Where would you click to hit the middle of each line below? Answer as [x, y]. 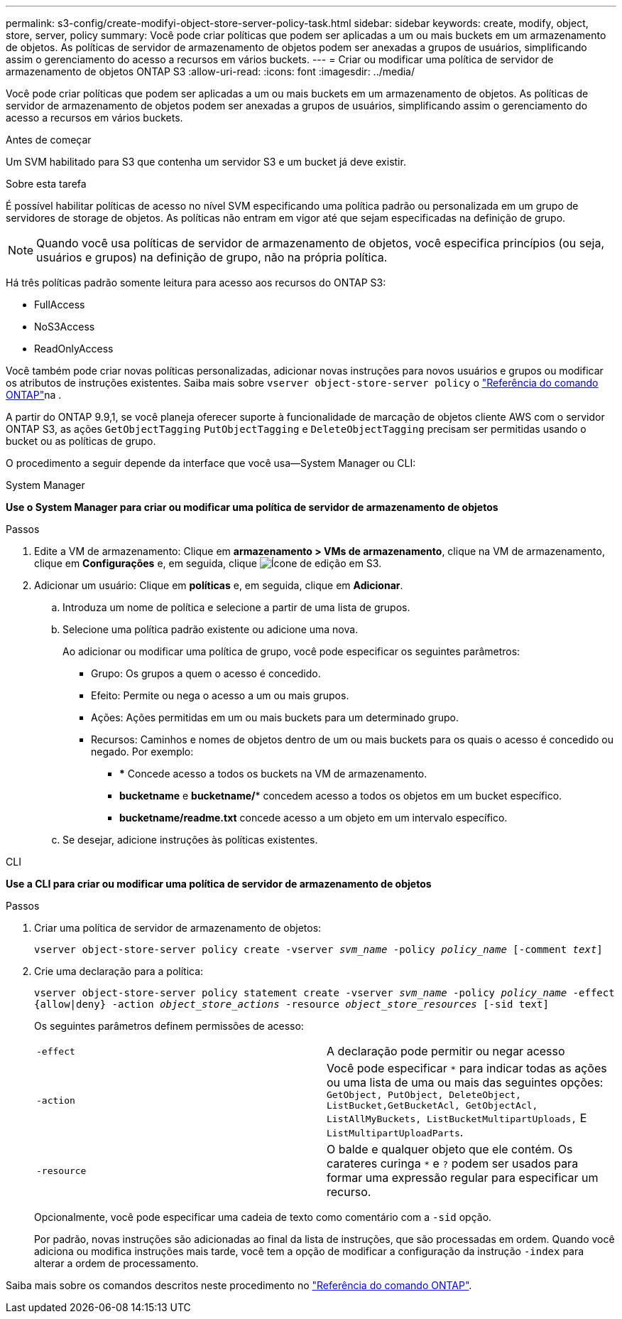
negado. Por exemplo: [142, 752]
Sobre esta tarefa [46, 184]
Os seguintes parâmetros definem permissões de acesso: [169, 1026]
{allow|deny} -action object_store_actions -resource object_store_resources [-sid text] [291, 1004]
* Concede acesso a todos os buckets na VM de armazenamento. [273, 774]
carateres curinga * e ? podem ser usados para [453, 1163]
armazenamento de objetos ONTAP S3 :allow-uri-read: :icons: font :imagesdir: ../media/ [211, 71]
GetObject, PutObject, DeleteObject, [424, 1095]
